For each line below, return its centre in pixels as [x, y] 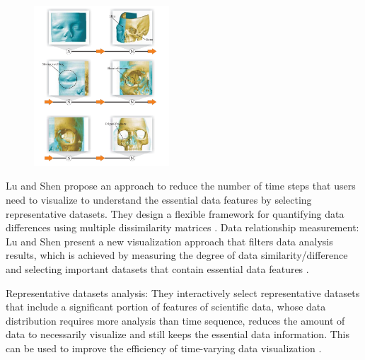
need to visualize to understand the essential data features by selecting [159, 199]
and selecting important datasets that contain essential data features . [157, 268]
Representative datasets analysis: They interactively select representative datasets [183, 292]
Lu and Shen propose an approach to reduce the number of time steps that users [181, 186]
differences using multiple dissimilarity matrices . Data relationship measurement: [182, 227]
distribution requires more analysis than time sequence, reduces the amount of [175, 320]
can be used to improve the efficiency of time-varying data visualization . [164, 348]
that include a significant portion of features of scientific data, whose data [166, 307]
